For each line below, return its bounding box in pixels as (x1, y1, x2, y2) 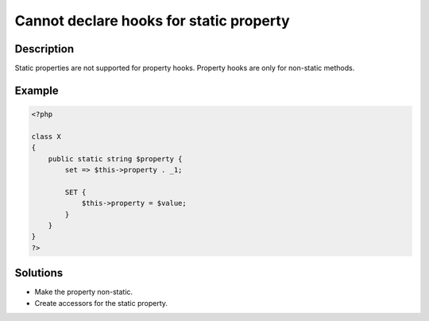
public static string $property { (48, 154, 183, 163)
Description (14, 42, 75, 56)
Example (14, 83, 59, 97)
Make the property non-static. (34, 287, 133, 297)
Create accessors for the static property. (34, 298, 168, 307)
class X (31, 132, 61, 141)
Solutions (14, 266, 64, 280)
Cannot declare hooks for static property (14, 12, 290, 29)
